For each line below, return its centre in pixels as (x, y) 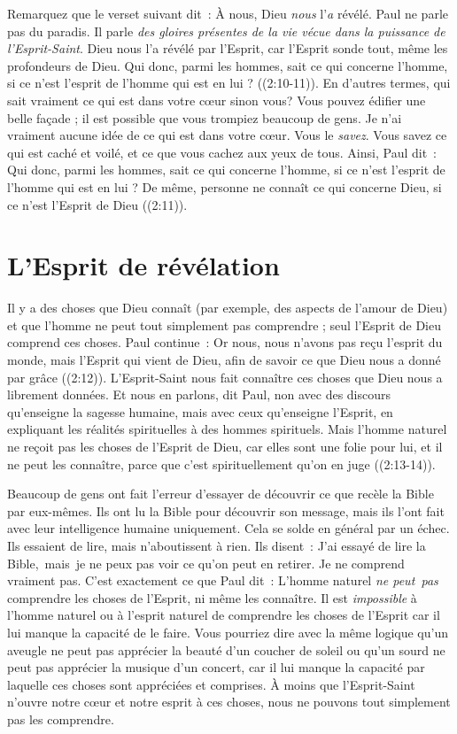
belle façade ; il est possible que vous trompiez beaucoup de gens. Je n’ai (205, 117)
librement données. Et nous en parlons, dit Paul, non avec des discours (199, 394)
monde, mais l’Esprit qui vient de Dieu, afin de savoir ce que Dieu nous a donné (224, 360)
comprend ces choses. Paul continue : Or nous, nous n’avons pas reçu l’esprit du (225, 342)
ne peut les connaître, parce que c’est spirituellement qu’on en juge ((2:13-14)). (221, 464)
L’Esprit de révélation (143, 265)
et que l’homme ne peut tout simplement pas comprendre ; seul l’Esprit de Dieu (225, 325)
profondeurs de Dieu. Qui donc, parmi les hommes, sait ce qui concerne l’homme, (228, 65)
